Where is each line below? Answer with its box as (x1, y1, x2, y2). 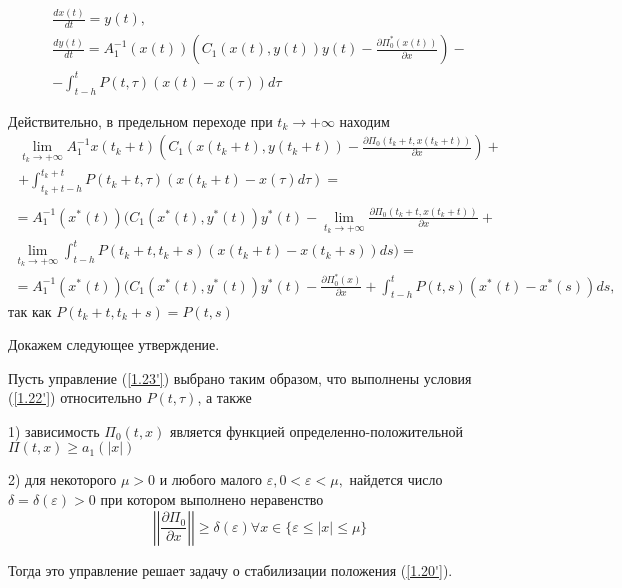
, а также (197, 387, 252, 408)
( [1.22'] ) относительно (8, 387, 142, 408)
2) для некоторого (8, 469, 117, 490)
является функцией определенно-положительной (170, 420, 464, 441)
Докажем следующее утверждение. (8, 334, 220, 355)
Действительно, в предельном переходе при (8, 110, 273, 131)
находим (339, 110, 390, 131)
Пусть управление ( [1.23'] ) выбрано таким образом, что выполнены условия (8, 367, 472, 388)
